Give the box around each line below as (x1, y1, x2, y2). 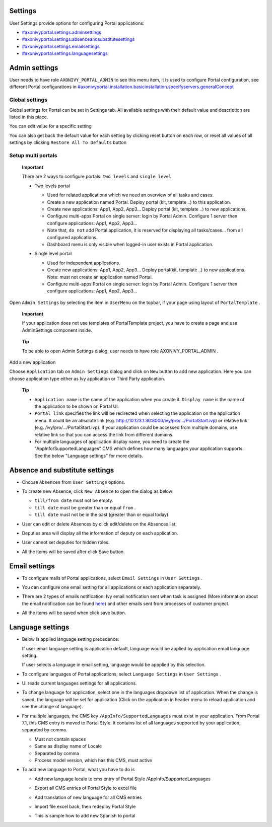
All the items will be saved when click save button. (22, 610, 126, 616)
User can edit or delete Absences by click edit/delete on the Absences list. (22, 521, 177, 527)
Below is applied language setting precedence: (22, 636, 119, 642)
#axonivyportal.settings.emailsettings (22, 43, 100, 49)
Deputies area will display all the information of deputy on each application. (22, 530, 178, 536)
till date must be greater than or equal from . (34, 504, 136, 510)
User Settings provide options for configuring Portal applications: (9, 20, 145, 26)
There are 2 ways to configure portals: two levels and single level (22, 174, 172, 180)
